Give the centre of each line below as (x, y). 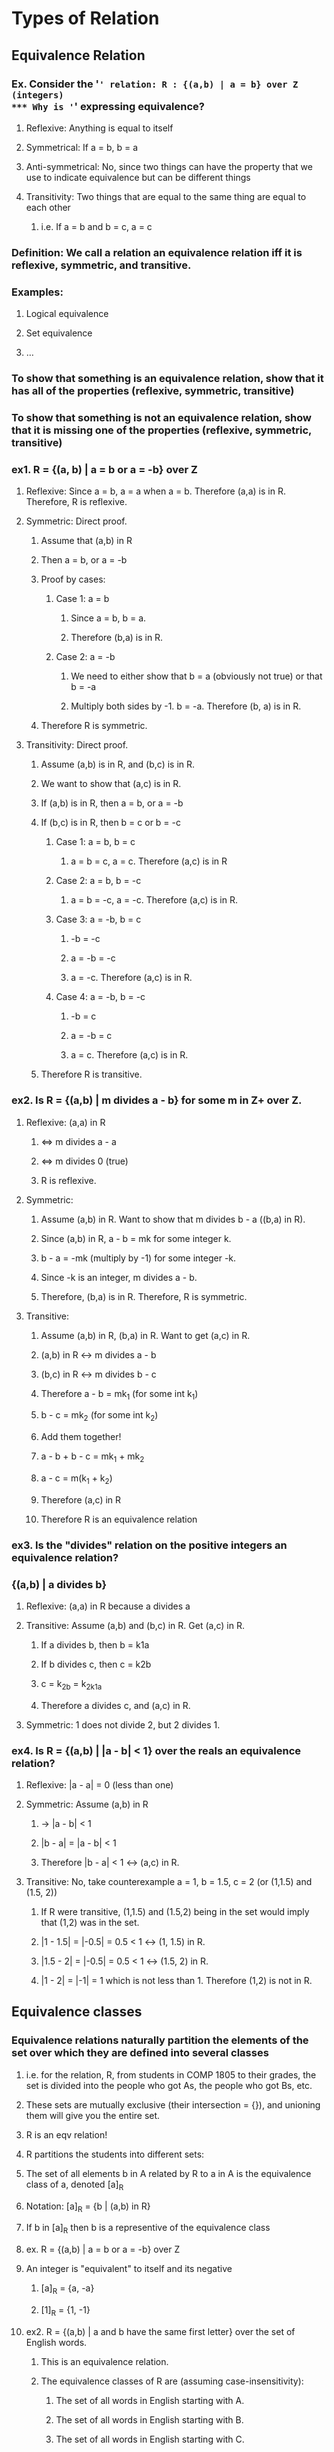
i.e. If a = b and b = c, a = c (96, 226)
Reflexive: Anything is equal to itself (99, 128)
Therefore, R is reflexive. (76, 502)
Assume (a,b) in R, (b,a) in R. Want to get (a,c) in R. (145, 1335)
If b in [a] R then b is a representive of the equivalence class (148, 2229)
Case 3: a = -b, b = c (98, 919)
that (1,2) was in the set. (90, 1923)
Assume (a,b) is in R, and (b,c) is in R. (118, 764)
